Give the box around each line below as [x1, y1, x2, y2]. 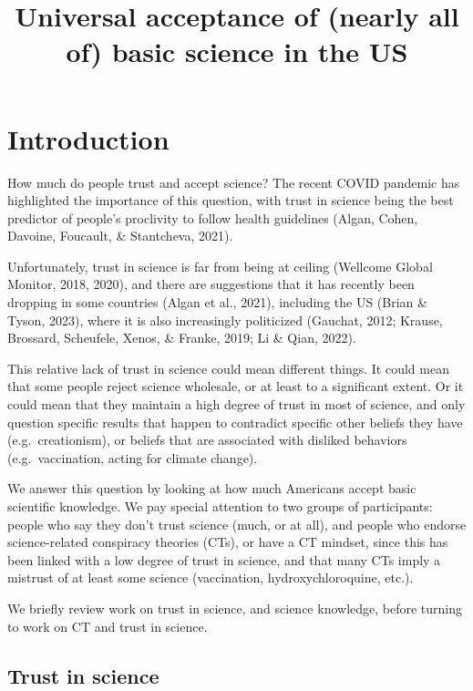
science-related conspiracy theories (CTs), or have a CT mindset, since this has [7, 532, 448, 552]
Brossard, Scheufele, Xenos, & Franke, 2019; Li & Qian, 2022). [7, 328, 356, 347]
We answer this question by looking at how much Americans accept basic [7, 479, 416, 498]
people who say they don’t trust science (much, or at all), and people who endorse [7, 514, 467, 533]
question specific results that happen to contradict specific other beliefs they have [7, 412, 463, 431]
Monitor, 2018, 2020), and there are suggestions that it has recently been [7, 274, 415, 294]
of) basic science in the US [66, 33, 408, 70]
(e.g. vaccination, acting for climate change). [7, 448, 258, 467]
